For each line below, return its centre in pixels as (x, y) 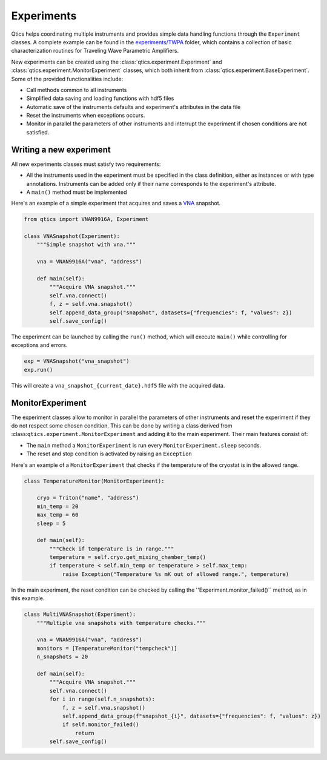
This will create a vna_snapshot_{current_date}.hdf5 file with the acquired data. (118, 385)
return (85, 733)
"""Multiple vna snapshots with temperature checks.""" (121, 623)
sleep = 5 (51, 523)
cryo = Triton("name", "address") (88, 498)
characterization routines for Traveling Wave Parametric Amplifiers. (95, 51)
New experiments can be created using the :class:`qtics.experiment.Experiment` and (117, 62)
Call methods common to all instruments (77, 90)
